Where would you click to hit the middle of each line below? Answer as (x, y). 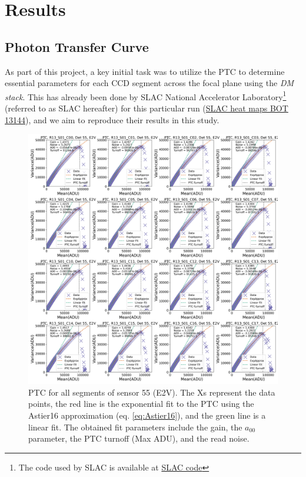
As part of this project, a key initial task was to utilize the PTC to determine (145, 71)
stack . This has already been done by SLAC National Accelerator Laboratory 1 (146, 96)
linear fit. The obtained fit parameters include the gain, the (135, 427)
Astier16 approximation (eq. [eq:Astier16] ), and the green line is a (147, 415)
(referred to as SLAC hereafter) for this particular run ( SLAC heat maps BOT (147, 108)
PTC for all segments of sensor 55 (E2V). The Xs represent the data (152, 392)
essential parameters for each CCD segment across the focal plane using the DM (149, 83)
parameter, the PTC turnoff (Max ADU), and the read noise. (139, 438)
